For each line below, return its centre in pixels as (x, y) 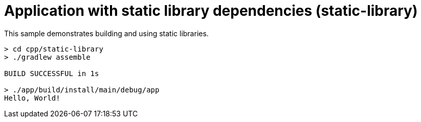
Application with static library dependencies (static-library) (211, 11)
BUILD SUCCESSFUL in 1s (52, 73)
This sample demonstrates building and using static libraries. (106, 33)
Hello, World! (32, 98)
